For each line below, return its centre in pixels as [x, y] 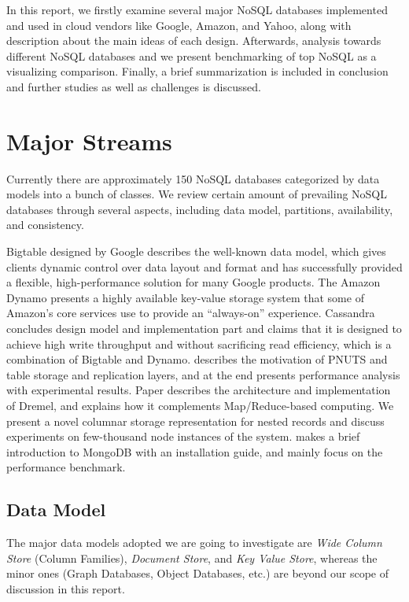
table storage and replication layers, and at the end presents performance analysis [203, 374]
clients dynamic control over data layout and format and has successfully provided [204, 266]
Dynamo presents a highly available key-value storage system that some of [185, 297]
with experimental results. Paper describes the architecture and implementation [199, 390]
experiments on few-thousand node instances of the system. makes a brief [183, 436]
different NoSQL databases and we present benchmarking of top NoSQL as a [192, 55]
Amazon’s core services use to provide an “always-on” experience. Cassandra [191, 313]
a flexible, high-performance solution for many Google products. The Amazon [193, 282]
